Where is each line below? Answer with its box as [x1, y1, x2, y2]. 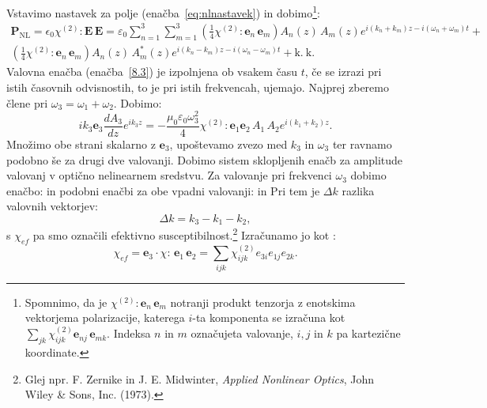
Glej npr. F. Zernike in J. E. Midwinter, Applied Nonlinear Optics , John [25, 370, 375, 387]
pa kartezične [336, 325, 401, 342]
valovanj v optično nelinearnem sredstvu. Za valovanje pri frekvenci [6, 167, 332, 183]
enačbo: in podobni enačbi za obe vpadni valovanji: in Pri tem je [6, 182, 320, 198]
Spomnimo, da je [25, 293, 108, 310]
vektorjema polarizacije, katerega [25, 309, 185, 326]
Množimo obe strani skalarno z [6, 136, 156, 152]
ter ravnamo [332, 136, 392, 152]
